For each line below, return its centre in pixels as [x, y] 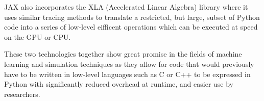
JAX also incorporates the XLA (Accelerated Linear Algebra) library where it [126, 7]
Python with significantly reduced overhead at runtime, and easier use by [119, 84]
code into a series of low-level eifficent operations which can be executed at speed [131, 27]
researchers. [22, 94]
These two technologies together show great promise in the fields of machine [123, 54]
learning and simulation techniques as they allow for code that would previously [129, 64]
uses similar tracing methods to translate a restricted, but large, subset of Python [132, 17]
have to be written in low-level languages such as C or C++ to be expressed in [127, 74]
